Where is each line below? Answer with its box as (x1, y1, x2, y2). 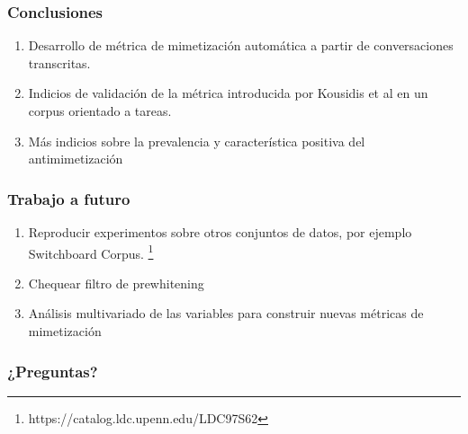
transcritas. (28, 53, 91, 72)
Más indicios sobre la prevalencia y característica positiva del (28, 131, 365, 150)
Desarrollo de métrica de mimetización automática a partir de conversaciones (28, 36, 454, 55)
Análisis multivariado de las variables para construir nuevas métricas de (28, 304, 424, 323)
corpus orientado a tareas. (28, 102, 172, 120)
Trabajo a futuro (7, 187, 130, 209)
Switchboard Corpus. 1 (28, 241, 154, 262)
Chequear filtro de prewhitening (28, 273, 204, 292)
